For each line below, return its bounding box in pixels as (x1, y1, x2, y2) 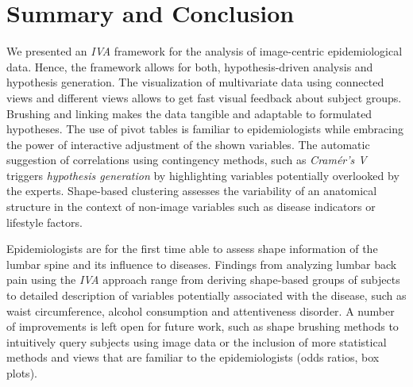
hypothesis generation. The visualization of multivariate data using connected (6, 74, 384, 90)
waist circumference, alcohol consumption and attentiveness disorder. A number (6, 302, 395, 319)
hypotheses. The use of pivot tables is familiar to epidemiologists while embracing (6, 121, 403, 137)
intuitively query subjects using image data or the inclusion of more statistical (6, 333, 387, 350)
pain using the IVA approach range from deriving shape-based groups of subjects (6, 271, 400, 288)
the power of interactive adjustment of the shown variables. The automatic (6, 136, 370, 152)
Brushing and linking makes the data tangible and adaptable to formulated (6, 105, 372, 121)
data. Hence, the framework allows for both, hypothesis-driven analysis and (6, 58, 373, 75)
